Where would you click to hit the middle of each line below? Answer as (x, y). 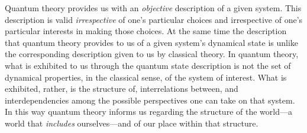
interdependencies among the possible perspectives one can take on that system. (150, 100)
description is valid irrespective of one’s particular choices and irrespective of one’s (154, 19)
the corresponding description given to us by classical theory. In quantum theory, (152, 54)
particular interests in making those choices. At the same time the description (146, 31)
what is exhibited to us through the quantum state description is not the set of (148, 65)
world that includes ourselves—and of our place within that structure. (132, 123)
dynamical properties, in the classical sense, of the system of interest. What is (146, 77)
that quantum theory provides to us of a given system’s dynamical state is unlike (152, 42)
